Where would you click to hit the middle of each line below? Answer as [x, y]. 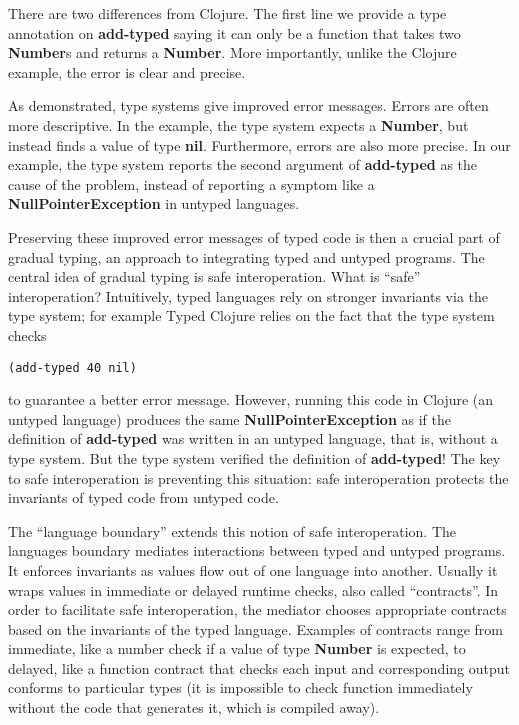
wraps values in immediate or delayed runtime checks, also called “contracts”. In [253, 589]
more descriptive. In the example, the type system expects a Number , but [238, 124]
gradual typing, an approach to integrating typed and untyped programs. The [246, 256]
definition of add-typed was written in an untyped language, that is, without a [253, 438]
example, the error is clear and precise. [127, 71]
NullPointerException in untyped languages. [154, 203]
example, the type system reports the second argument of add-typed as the [243, 164]
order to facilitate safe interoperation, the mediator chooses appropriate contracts [257, 609]
